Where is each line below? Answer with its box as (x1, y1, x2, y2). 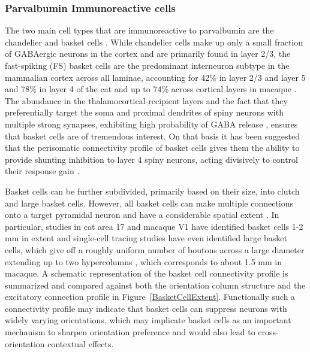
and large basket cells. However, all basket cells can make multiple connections (5, 196, 294, 209)
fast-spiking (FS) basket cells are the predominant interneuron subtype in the (5, 59, 290, 71)
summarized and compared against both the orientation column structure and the (5, 278, 306, 291)
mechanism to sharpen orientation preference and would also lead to (5, 326, 255, 338)
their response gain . (5, 165, 80, 177)
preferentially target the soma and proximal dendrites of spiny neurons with (5, 106, 284, 119)
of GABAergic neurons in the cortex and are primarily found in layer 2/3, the (5, 47, 291, 60)
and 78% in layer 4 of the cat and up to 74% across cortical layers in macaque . (5, 83, 297, 95)
